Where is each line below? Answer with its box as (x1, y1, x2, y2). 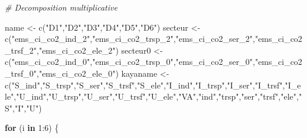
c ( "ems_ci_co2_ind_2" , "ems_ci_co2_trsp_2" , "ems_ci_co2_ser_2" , (5, 32, 255, 45)
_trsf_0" (5, 67, 37, 79)
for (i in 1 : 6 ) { (5, 121, 59, 134)
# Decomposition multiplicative (5, 1, 117, 13)
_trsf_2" (5, 44, 37, 56)
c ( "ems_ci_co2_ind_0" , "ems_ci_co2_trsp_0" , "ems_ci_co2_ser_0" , (5, 55, 255, 68)
